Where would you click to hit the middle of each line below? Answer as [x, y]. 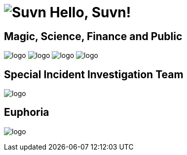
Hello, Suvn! [90, 12]
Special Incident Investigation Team [94, 74]
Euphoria [27, 112]
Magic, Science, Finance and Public [93, 36]
